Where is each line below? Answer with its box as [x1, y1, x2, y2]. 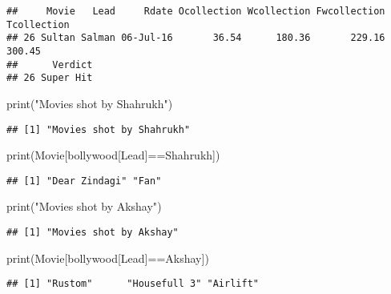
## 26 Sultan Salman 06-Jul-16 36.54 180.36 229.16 [6, 32, 385, 44]
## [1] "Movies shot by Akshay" [6, 227, 179, 239]
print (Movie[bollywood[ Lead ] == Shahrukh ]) [6, 147, 220, 163]
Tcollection [6, 18, 70, 30]
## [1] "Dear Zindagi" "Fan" [6, 175, 162, 187]
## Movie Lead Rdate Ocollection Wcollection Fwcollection [6, 6, 385, 17]
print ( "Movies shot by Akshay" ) [6, 198, 162, 215]
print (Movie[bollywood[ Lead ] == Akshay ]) [6, 249, 209, 266]
